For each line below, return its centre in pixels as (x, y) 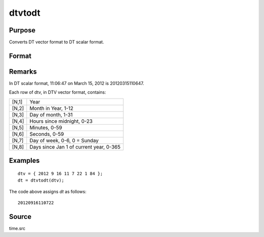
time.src (17, 228)
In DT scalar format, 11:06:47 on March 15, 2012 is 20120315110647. (77, 83)
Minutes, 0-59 (46, 128)
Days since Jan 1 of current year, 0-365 (75, 147)
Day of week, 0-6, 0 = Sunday (64, 140)
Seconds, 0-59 (47, 134)
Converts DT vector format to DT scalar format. (57, 42)
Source (20, 217)
